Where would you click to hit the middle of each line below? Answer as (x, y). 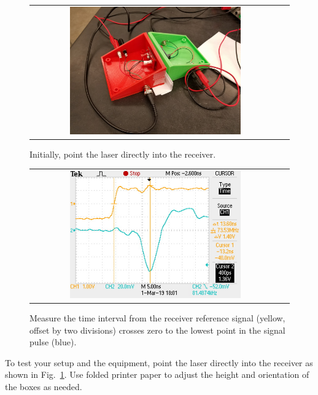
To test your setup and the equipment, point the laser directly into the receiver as (159, 362)
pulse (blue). (53, 342)
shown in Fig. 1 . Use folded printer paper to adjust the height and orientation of (157, 374)
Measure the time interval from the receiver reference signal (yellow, (157, 318)
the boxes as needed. (44, 387)
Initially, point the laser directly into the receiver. (123, 154)
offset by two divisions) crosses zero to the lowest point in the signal (157, 330)
